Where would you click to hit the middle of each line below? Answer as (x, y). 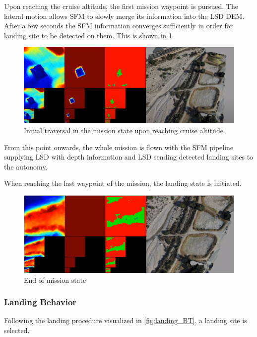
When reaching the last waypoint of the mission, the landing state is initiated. (123, 183)
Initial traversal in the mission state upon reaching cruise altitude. (125, 130)
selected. (17, 330)
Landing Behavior (40, 302)
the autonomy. (26, 166)
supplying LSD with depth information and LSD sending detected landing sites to (129, 157)
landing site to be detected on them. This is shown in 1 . (89, 35)
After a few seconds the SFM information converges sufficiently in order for (119, 26)
